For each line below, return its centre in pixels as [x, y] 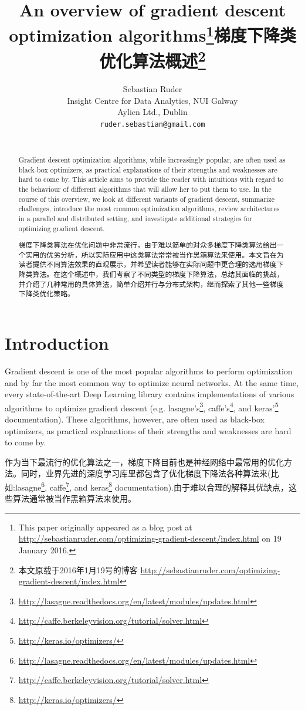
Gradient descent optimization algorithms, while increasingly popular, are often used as [152, 159]
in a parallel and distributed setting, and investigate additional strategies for [135, 218]
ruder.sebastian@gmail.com [152, 124]
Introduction [57, 343]
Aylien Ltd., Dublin [152, 112]
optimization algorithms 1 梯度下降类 [152, 34]
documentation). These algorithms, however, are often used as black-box [135, 419]
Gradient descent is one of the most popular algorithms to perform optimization [149, 371]
